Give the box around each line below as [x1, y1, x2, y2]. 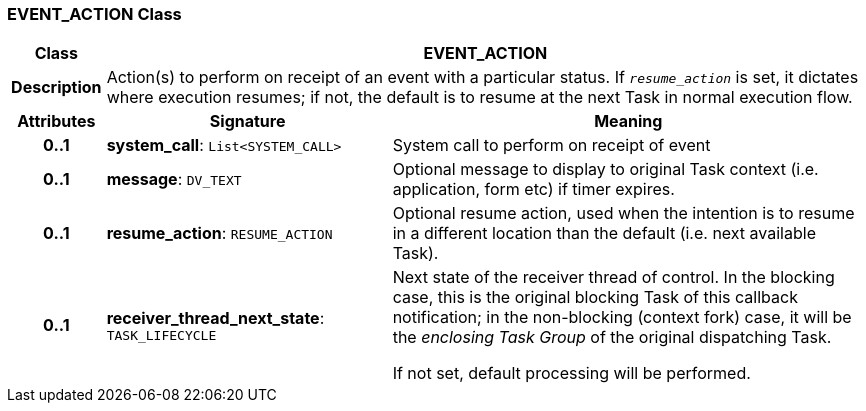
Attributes [17, 111, 96, 132]
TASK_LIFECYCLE [106, 327, 217, 343]
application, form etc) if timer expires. [392, 179, 675, 200]
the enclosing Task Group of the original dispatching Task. [392, 327, 832, 348]
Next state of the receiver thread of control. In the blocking [392, 267, 835, 288]
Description [11, 77, 102, 98]
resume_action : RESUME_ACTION [106, 223, 333, 244]
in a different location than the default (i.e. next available [392, 223, 816, 244]
